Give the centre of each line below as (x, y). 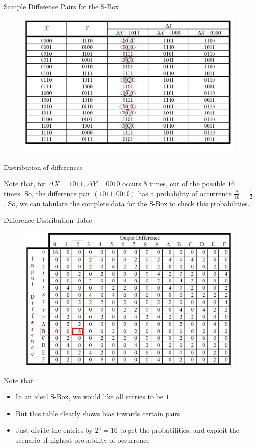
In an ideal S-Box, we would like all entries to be (89, 397)
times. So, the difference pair (47, 193)
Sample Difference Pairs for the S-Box (62, 6)
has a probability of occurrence (185, 193)
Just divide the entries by (54, 430)
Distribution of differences (43, 167)
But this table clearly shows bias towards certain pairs (98, 413)
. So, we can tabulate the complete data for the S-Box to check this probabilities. (127, 203)
